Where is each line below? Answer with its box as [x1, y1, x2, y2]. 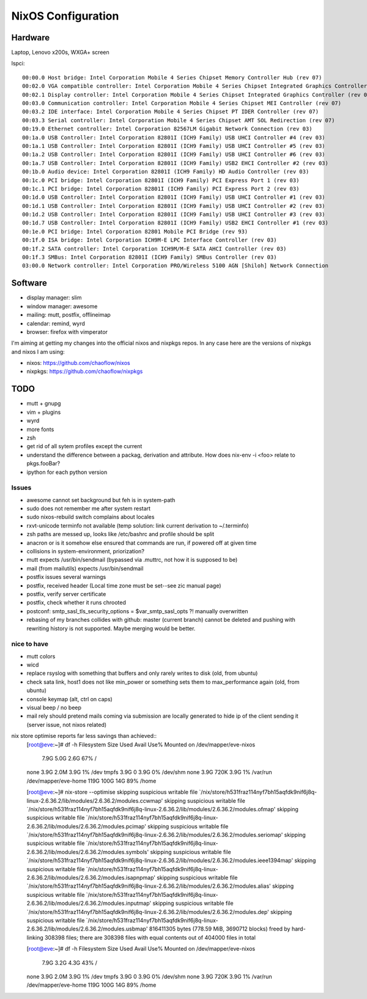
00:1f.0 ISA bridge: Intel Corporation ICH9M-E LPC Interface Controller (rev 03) [22, 237, 277, 244]
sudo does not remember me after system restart [26, 505, 151, 512]
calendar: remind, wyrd [26, 320, 86, 327]
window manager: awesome [26, 303, 98, 310]
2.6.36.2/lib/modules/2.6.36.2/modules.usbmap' [26, 925, 148, 932]
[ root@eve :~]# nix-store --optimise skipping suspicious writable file [26, 789, 198, 796]
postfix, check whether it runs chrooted [26, 599, 127, 606]
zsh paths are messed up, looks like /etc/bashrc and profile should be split [26, 531, 215, 538]
